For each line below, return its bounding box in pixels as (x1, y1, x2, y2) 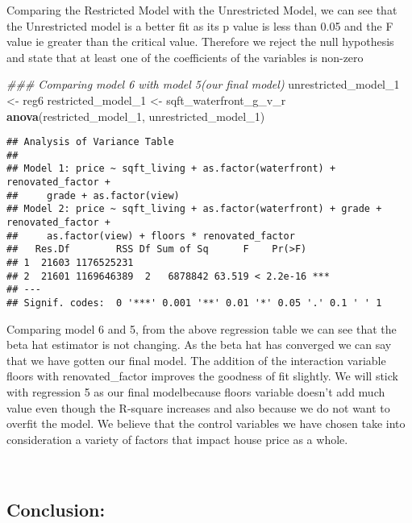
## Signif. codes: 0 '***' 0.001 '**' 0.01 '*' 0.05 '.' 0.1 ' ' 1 (6, 297, 382, 309)
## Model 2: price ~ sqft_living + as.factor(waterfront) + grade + (6, 203, 382, 215)
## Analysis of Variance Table (6, 136, 174, 148)
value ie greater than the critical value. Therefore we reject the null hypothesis (6, 33, 394, 50)
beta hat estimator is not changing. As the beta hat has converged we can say (6, 336, 392, 353)
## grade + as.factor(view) (6, 189, 180, 201)
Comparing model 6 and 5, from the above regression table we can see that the (6, 320, 397, 337)
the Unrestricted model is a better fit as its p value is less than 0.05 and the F (6, 17, 393, 34)
